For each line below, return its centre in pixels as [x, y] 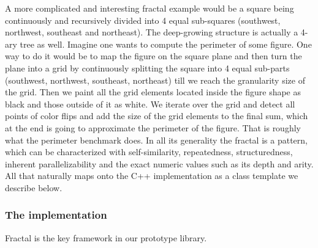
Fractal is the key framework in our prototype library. [106, 237]
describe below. [34, 187]
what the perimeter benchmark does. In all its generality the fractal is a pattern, [156, 140]
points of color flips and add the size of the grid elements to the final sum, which [157, 116]
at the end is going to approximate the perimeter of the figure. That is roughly [153, 127]
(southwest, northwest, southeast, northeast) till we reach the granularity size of [155, 80]
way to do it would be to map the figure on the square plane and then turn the [153, 56]
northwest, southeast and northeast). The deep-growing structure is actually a [152, 32]
